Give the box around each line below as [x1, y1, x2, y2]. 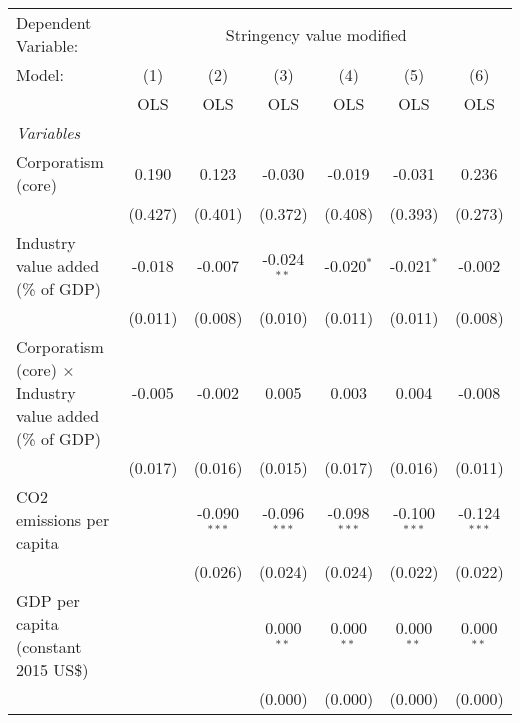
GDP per [16, 589, 80, 612]
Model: [16, 63, 65, 86]
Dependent [16, 11, 92, 34]
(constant [16, 635, 82, 658]
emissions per [16, 508, 110, 531]
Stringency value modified [225, 22, 407, 46]
